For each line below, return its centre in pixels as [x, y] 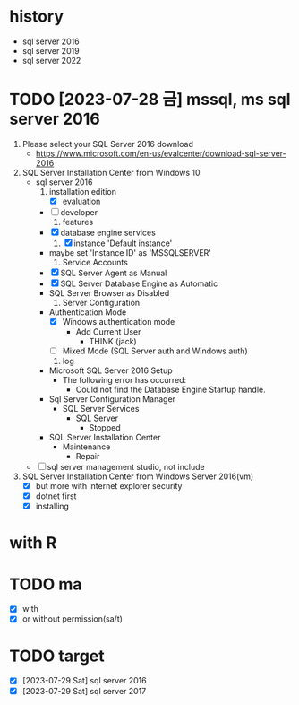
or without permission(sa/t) [73, 619]
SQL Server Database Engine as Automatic [139, 283]
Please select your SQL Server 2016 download [108, 144]
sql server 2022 [51, 60]
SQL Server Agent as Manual [114, 273]
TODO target [57, 656]
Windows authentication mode [119, 321]
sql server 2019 [51, 50]
